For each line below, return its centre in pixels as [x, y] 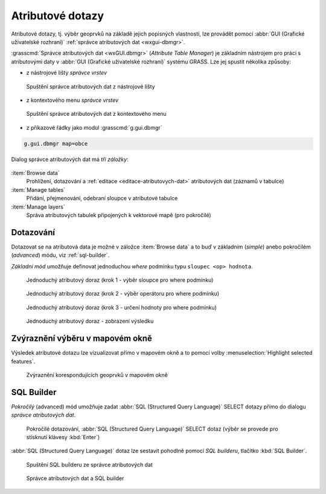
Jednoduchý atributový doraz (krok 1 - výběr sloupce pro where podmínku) [120, 280]
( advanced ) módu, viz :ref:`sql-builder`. [60, 255]
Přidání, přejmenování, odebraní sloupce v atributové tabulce [102, 198]
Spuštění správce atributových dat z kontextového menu [97, 114]
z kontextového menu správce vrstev [72, 100]
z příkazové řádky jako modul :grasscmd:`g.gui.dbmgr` [94, 127]
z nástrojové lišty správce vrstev [67, 73]
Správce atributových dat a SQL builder [75, 478]
